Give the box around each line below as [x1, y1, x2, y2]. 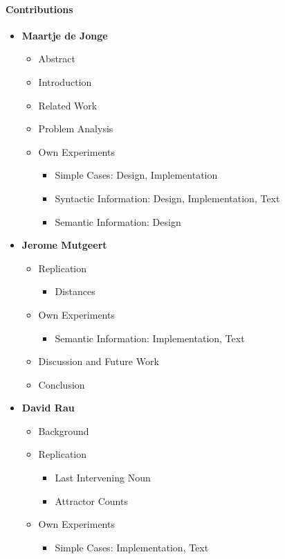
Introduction [38, 74, 92, 89]
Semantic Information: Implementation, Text [55, 330, 245, 345]
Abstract [38, 51, 75, 66]
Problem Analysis [38, 121, 113, 136]
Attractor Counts [55, 493, 128, 508]
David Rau [21, 400, 75, 415]
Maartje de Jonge [21, 28, 108, 42]
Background [38, 423, 89, 438]
